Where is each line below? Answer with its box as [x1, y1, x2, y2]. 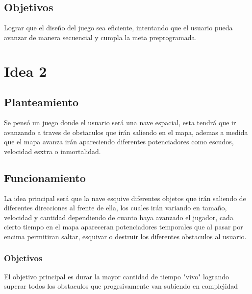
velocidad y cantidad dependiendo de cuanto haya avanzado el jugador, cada [4, 212, 233, 222]
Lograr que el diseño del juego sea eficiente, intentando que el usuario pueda [4, 23, 233, 33]
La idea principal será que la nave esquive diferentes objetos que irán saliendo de [4, 193, 246, 203]
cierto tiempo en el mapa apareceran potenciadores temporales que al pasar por [4, 222, 243, 232]
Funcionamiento [4, 170, 86, 185]
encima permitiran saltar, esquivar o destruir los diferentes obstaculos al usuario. [4, 231, 247, 241]
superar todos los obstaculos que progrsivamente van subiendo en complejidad [4, 281, 238, 291]
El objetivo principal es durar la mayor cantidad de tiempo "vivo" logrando [4, 271, 229, 281]
